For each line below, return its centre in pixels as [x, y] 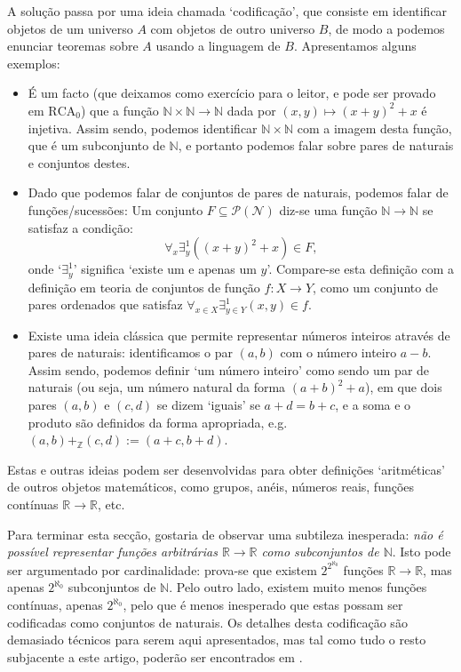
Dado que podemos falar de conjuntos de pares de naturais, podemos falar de [238, 192]
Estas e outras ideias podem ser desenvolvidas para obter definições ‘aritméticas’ [226, 469]
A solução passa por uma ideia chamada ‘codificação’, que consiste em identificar [227, 11]
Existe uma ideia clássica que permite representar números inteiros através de [239, 335]
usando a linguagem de [218, 46]
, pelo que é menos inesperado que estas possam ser [263, 604]
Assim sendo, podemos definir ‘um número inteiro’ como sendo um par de [229, 369]
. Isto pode [421, 552]
